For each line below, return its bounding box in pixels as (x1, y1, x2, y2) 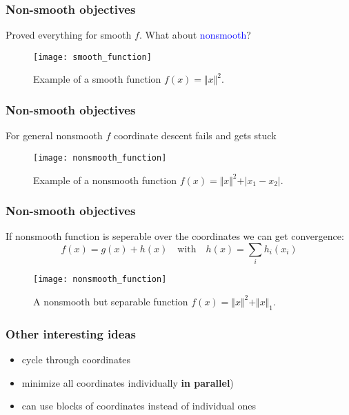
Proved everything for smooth (6, 28, 132, 42)
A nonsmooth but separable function (33, 294, 188, 308)
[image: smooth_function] (33, 52, 152, 62)
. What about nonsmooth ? (139, 28, 251, 42)
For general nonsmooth (6, 128, 103, 143)
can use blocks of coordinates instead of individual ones (21, 398, 256, 413)
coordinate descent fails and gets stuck (113, 128, 277, 143)
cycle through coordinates (21, 352, 131, 366)
